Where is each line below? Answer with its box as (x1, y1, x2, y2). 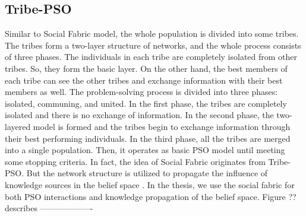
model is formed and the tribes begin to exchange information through (33, 120, 291, 132)
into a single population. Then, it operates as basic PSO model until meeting (5, 144, 285, 156)
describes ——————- (5, 202, 93, 214)
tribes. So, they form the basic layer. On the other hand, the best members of (5, 62, 288, 74)
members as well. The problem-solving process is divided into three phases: (5, 85, 278, 98)
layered (5, 120, 31, 132)
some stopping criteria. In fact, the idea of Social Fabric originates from (5, 155, 266, 167)
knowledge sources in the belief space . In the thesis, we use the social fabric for (5, 178, 295, 190)
